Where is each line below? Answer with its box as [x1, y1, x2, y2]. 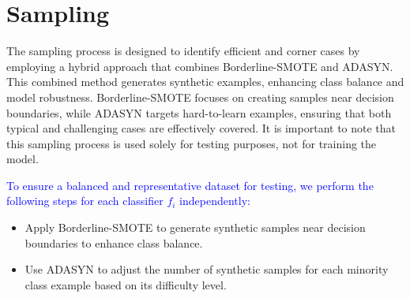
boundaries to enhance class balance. [24, 234, 203, 251]
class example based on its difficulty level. [24, 276, 227, 292]
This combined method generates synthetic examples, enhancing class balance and [6, 73, 404, 90]
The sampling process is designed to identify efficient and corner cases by [6, 43, 360, 59]
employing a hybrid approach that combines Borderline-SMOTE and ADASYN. [6, 58, 393, 74]
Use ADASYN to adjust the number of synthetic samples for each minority [24, 261, 389, 278]
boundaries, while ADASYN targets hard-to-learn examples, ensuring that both [6, 104, 392, 121]
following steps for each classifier [6, 192, 164, 209]
